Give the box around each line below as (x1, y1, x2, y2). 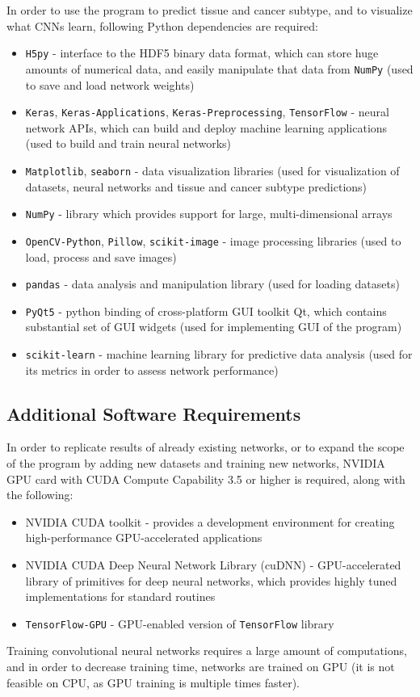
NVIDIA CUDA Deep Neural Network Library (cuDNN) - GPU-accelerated (25, 556, 401, 573)
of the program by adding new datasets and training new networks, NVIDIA (6, 455, 385, 472)
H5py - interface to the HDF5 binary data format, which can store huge (25, 44, 379, 61)
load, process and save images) (25, 248, 177, 265)
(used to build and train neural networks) (25, 135, 232, 152)
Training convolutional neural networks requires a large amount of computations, (6, 642, 407, 659)
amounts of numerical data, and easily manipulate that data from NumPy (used (25, 60, 414, 77)
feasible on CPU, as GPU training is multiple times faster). (6, 674, 300, 691)
